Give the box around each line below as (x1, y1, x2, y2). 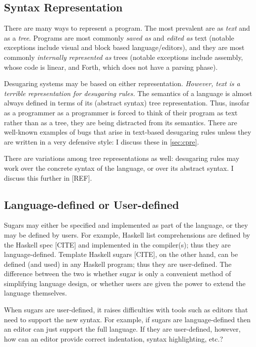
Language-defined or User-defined (4, 197, 180, 212)
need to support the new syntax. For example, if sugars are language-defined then (4, 314, 251, 324)
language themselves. (4, 288, 67, 298)
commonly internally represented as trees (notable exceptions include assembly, (4, 51, 243, 62)
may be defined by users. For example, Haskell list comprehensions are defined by (4, 229, 250, 240)
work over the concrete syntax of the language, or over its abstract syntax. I (4, 162, 234, 173)
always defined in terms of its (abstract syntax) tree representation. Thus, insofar (4, 98, 250, 108)
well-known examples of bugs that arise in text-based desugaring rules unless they (4, 127, 252, 137)
